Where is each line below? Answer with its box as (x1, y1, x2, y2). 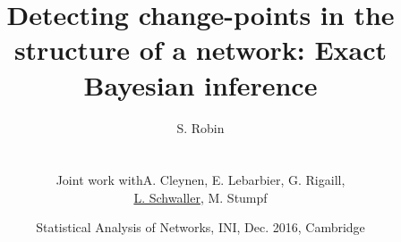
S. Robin (176, 118, 225, 137)
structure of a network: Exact (13, 31, 388, 68)
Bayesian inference (83, 66, 318, 103)
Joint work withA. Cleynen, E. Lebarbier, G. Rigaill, (55, 171, 346, 189)
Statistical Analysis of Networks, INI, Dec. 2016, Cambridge (36, 218, 365, 237)
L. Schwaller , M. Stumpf (133, 188, 268, 206)
